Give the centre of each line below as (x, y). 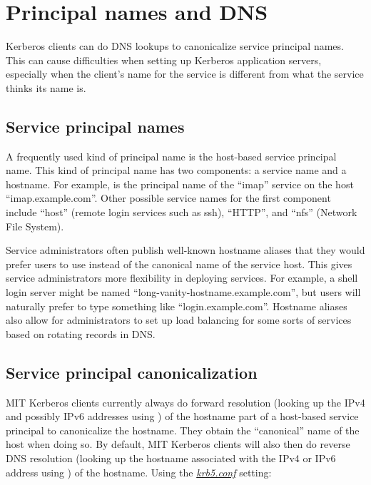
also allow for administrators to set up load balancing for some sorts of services (179, 320)
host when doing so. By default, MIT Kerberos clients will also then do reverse (178, 444)
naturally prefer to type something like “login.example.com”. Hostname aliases (177, 306)
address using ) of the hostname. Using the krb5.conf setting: (139, 472)
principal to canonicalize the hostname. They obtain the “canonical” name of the (183, 430)
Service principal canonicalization (132, 372)
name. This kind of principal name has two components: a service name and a (176, 170)
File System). (35, 226)
